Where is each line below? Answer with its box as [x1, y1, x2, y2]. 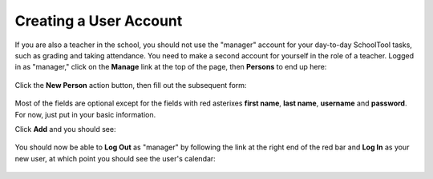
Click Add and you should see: [14, 124, 116, 133]
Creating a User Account [14, 12, 183, 30]
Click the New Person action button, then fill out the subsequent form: [14, 80, 247, 89]
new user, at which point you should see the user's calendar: [14, 153, 216, 163]
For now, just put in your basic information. [14, 109, 156, 119]
